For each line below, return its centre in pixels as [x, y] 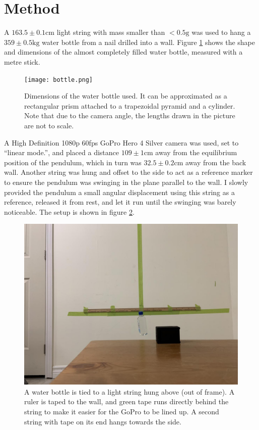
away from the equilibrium [196, 152]
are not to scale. [49, 125]
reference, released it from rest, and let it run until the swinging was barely [120, 202]
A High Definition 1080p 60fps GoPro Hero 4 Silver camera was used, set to [121, 142]
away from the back [216, 162]
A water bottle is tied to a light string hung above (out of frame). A [129, 391]
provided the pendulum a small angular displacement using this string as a [119, 192]
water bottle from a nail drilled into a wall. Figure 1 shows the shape [149, 42]
